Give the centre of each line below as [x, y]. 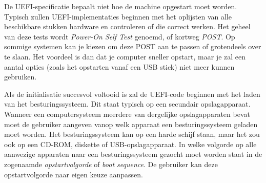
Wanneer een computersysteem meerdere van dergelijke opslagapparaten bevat [127, 114]
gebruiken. [21, 77]
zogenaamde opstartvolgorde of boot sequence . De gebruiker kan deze [111, 164]
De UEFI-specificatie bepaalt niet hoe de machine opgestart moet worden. [121, 6]
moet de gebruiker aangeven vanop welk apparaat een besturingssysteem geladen [131, 124]
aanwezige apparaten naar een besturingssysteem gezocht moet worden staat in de [133, 154]
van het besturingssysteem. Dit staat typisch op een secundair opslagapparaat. [127, 104]
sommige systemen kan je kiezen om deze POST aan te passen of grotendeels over [133, 46]
